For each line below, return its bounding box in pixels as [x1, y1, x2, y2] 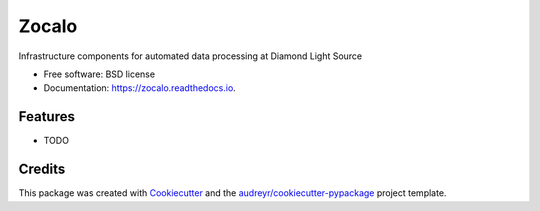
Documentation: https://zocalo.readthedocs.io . [43, 82, 237, 94]
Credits [18, 161, 66, 178]
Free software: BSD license [43, 68, 155, 80]
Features [18, 108, 75, 125]
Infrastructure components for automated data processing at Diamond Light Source [18, 50, 363, 62]
